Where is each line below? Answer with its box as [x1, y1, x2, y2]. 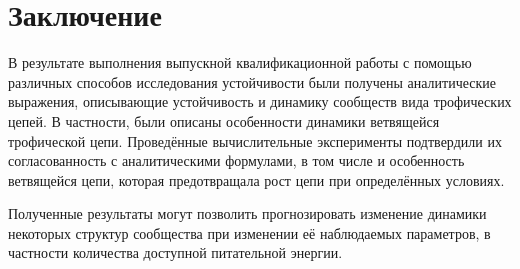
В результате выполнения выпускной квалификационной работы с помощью [8, 52, 472, 73]
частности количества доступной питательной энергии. [8, 242, 343, 263]
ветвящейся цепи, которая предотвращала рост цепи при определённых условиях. [8, 169, 505, 190]
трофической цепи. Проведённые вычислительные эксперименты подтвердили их [8, 130, 502, 151]
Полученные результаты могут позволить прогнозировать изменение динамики [8, 203, 487, 224]
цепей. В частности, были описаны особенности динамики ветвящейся [8, 110, 440, 131]
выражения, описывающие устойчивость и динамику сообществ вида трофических [8, 91, 512, 112]
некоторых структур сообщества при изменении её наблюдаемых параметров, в [8, 222, 491, 243]
